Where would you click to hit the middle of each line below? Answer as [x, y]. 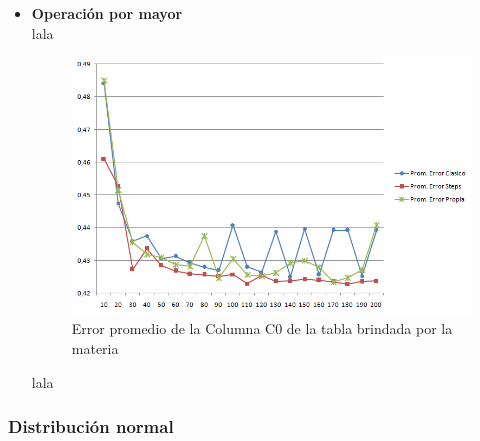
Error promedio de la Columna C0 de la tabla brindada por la [262, 328]
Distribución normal [91, 426]
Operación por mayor [107, 13]
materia [95, 347]
